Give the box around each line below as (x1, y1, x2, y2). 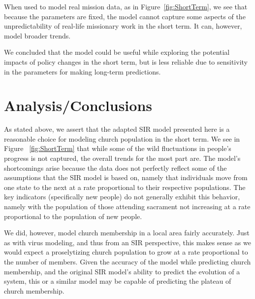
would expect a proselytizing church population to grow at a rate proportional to (4, 247, 248, 257)
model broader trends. (4, 30, 71, 40)
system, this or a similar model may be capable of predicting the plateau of (4, 276, 231, 286)
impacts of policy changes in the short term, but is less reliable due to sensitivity (4, 56, 248, 67)
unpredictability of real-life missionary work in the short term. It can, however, (4, 21, 242, 31)
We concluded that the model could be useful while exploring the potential (4, 47, 230, 57)
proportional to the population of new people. (4, 211, 142, 221)
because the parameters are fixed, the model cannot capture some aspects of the (4, 11, 246, 21)
